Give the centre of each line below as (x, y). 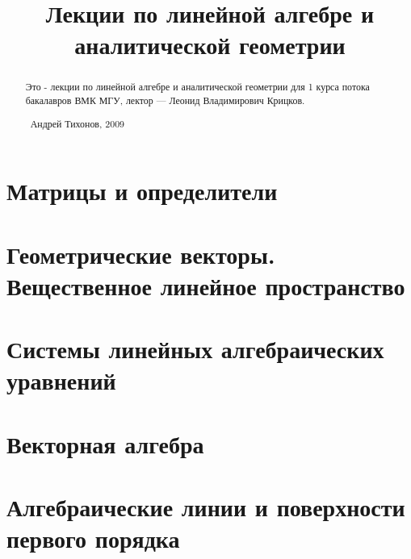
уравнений (61, 380)
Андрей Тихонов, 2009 (78, 123)
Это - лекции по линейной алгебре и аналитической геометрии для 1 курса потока (197, 87)
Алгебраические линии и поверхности (206, 507)
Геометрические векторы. (141, 254)
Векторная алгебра (105, 443)
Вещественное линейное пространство (206, 285)
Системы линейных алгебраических (195, 349)
